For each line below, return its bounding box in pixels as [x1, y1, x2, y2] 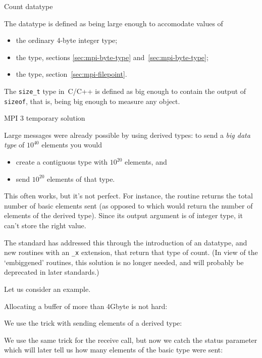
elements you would [41, 139, 102, 150]
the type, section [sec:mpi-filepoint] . [16, 69, 127, 79]
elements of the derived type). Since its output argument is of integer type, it [4, 210, 243, 221]
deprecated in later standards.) [4, 267, 99, 277]
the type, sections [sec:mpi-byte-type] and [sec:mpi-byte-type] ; [16, 52, 208, 62]
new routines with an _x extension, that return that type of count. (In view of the [4, 247, 258, 258]
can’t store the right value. [4, 220, 86, 231]
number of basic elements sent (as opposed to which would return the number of [4, 200, 253, 211]
